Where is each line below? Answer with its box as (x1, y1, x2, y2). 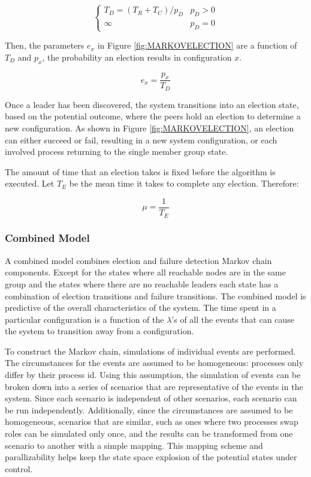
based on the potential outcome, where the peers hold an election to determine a (5, 110, 301, 122)
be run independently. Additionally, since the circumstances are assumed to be (5, 403, 293, 416)
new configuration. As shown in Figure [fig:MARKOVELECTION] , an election (5, 122, 294, 134)
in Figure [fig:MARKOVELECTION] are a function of (97, 39, 297, 52)
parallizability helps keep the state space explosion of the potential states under (5, 451, 297, 463)
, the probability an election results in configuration (42, 50, 232, 63)
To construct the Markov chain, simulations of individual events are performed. (5, 344, 296, 357)
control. (5, 462, 33, 475)
